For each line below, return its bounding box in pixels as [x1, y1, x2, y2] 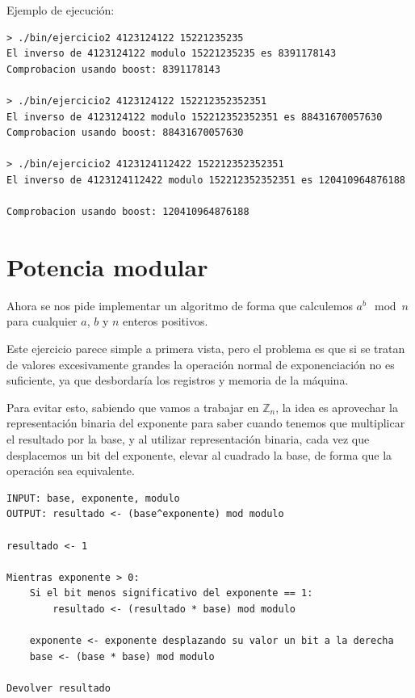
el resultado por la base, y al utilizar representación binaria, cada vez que [6, 431, 370, 447]
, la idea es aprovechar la [275, 398, 398, 415]
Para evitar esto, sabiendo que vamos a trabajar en [6, 398, 259, 415]
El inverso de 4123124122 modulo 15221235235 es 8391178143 [6, 48, 337, 60]
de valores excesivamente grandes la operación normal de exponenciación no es [6, 355, 395, 372]
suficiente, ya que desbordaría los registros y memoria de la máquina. [6, 372, 349, 389]
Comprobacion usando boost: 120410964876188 [6, 206, 249, 218]
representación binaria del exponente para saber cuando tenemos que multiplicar [6, 414, 405, 431]
